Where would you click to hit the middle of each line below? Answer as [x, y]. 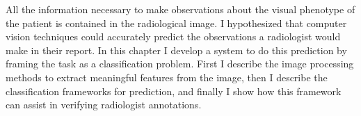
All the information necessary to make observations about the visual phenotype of [180, 9]
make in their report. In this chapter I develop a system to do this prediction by [176, 50]
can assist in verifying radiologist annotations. [104, 105]
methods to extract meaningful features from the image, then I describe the [167, 77]
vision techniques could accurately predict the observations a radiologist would [173, 36]
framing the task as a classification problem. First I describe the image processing [180, 64]
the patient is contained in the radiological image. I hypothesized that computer [176, 23]
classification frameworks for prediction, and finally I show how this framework [174, 91]
